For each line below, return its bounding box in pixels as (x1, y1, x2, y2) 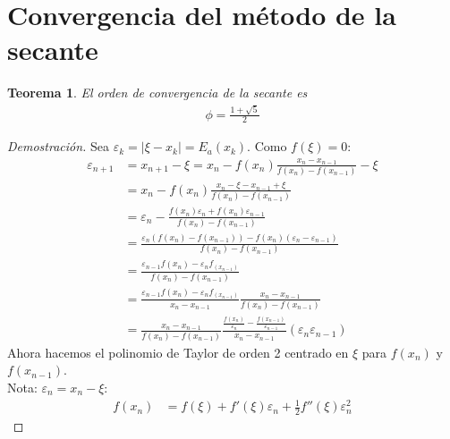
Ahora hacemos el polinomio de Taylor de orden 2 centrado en (7, 342, 349, 361)
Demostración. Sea (7, 137, 110, 156)
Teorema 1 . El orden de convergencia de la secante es (7, 83, 308, 102)
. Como (247, 137, 287, 156)
